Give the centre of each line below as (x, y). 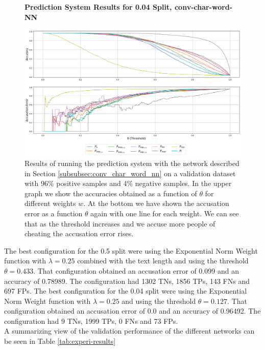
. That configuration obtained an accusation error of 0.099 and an (136, 270)
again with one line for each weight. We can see (165, 213)
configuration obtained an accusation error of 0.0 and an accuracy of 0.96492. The (132, 311)
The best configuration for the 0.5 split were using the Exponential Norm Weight (131, 250)
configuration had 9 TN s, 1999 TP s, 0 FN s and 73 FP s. (91, 321)
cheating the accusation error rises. (79, 233)
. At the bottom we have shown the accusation (156, 203)
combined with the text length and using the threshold (163, 261)
